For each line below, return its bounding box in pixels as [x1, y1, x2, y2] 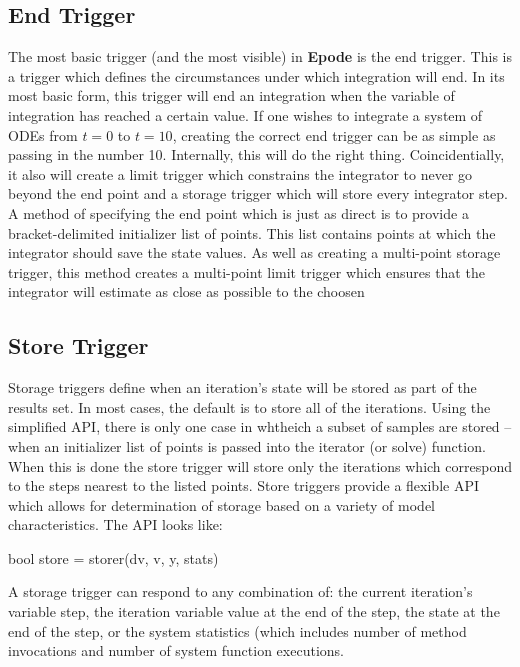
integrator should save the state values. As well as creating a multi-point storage [8, 242, 501, 263]
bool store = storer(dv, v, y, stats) [8, 547, 219, 568]
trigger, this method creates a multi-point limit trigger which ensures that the [8, 261, 485, 282]
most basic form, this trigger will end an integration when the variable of [8, 85, 455, 106]
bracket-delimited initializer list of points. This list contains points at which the [8, 222, 496, 243]
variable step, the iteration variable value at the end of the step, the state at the [8, 601, 500, 622]
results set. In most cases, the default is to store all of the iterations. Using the [8, 396, 491, 417]
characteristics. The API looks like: [8, 514, 223, 535]
